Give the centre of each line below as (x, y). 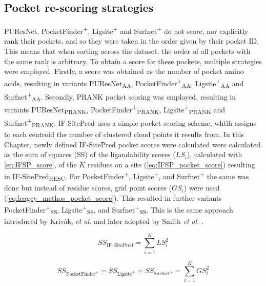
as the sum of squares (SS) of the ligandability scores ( (90, 154)
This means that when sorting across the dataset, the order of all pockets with (127, 51)
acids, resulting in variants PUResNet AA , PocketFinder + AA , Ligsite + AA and (124, 83)
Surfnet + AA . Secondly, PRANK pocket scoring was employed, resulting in (120, 96)
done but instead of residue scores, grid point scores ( (88, 188)
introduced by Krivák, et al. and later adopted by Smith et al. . (104, 221)
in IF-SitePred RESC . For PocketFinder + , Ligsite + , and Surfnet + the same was (127, 176)
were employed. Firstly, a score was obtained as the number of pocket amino (124, 71)
